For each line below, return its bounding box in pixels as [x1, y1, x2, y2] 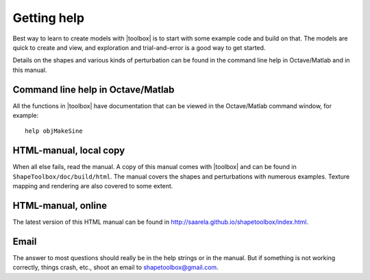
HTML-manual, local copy [12, 144, 125, 157]
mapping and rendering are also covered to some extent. [12, 182, 173, 190]
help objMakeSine [25, 127, 83, 135]
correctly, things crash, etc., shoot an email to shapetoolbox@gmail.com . [12, 264, 219, 272]
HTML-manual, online [12, 199, 108, 212]
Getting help [12, 10, 85, 25]
